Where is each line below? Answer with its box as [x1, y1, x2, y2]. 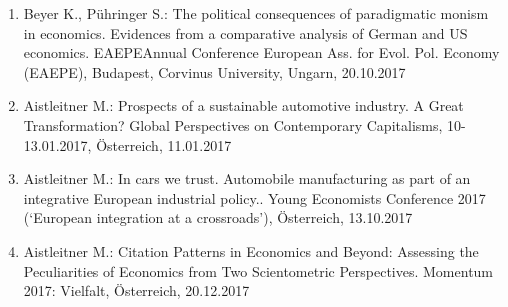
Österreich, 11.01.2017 [96, 134, 232, 155]
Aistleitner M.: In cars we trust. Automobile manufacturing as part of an [23, 168, 471, 189]
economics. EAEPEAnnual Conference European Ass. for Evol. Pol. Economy [23, 42, 500, 63]
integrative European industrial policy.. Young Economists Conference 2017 [23, 187, 486, 208]
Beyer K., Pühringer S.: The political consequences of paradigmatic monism [23, 3, 489, 23]
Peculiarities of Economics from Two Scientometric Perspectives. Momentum [23, 260, 494, 281]
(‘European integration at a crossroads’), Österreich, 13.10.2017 [23, 207, 413, 228]
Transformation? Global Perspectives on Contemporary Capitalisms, [23, 114, 443, 135]
